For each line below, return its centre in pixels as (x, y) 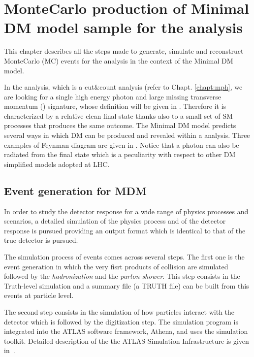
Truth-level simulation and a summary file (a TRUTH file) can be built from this (127, 285)
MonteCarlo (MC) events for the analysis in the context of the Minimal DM (119, 60)
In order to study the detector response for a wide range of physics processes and (126, 211)
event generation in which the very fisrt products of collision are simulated (116, 266)
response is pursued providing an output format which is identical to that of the (125, 230)
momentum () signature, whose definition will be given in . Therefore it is (115, 106)
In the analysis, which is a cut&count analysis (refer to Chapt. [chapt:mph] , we (123, 87)
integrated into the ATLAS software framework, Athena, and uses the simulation (126, 331)
